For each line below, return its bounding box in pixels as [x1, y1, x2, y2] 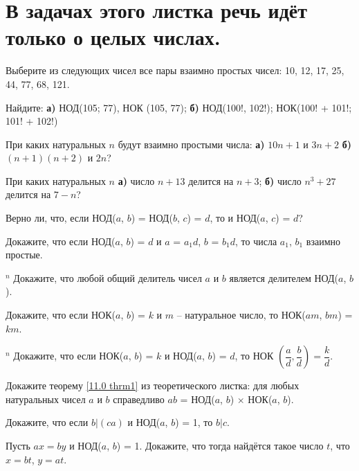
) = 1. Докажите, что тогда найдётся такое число [116, 438, 324, 452]
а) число [118, 173, 155, 188]
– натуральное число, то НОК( [176, 308, 306, 322]
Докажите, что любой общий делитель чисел [13, 270, 202, 285]
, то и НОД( [210, 211, 261, 225]
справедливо [113, 391, 165, 406]
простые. [6, 247, 43, 262]
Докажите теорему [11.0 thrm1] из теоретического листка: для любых [6, 378, 300, 393]
